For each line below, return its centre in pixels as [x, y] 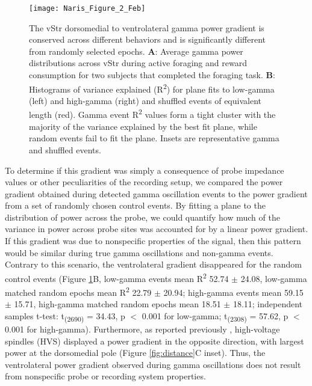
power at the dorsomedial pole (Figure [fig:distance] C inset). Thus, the [135, 353]
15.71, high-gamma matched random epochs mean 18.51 [117, 304]
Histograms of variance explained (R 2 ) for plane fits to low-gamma [152, 88]
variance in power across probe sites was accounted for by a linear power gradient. [157, 229]
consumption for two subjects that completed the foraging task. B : [152, 75]
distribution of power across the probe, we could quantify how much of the [142, 217]
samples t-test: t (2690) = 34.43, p [65, 316]
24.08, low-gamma [274, 278]
